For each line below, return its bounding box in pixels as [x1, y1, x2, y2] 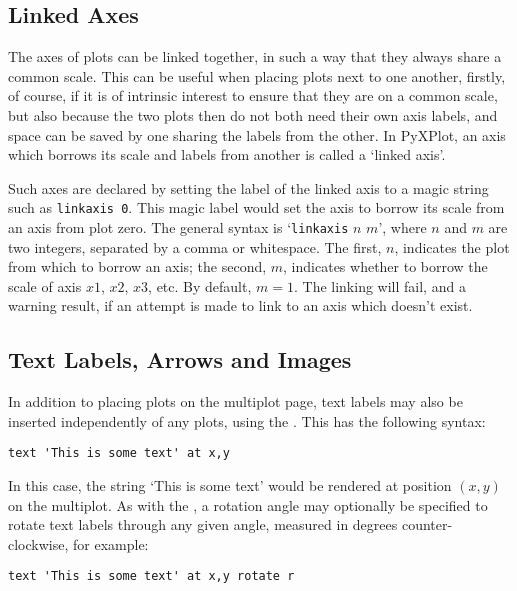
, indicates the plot [394, 236, 510, 257]
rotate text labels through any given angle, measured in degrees [8, 514, 398, 535]
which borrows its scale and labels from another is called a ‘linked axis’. [8, 144, 446, 165]
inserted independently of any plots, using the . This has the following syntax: [8, 410, 486, 431]
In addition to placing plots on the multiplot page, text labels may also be [8, 391, 463, 412]
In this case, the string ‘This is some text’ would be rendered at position [8, 475, 452, 496]
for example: [73, 533, 149, 554]
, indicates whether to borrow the [283, 256, 488, 277]
